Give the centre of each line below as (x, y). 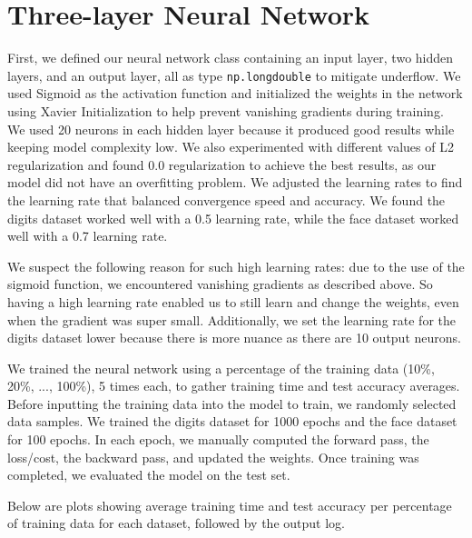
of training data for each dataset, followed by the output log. (176, 523)
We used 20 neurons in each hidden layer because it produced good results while (231, 129)
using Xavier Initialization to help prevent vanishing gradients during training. (226, 110)
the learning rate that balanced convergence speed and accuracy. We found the (226, 199)
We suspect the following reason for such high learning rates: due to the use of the (236, 266)
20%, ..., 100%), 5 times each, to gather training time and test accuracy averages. (234, 386)
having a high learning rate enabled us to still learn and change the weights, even (233, 301)
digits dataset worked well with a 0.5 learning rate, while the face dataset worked (233, 218)
